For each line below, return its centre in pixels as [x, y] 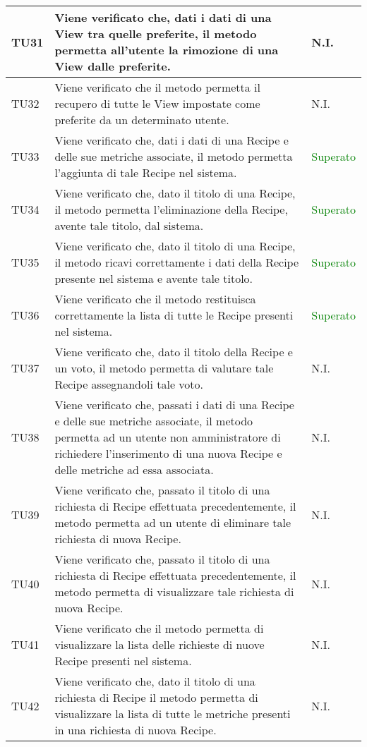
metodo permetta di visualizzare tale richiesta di [174, 591]
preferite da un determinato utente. [142, 120]
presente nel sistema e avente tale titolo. [154, 278]
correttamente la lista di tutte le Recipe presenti [174, 315]
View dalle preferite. [113, 66]
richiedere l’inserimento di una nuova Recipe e [168, 453]
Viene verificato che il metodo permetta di [159, 628]
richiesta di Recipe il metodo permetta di [156, 697]
